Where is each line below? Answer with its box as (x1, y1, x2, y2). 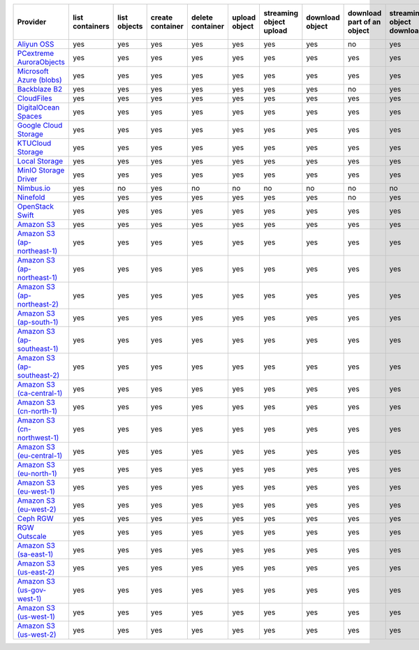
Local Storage (17, 156, 64, 165)
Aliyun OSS (17, 39, 54, 49)
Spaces (17, 112, 42, 121)
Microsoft (17, 66, 49, 76)
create (150, 13, 173, 22)
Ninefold (17, 193, 45, 202)
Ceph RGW (17, 514, 54, 523)
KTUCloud (17, 138, 52, 148)
